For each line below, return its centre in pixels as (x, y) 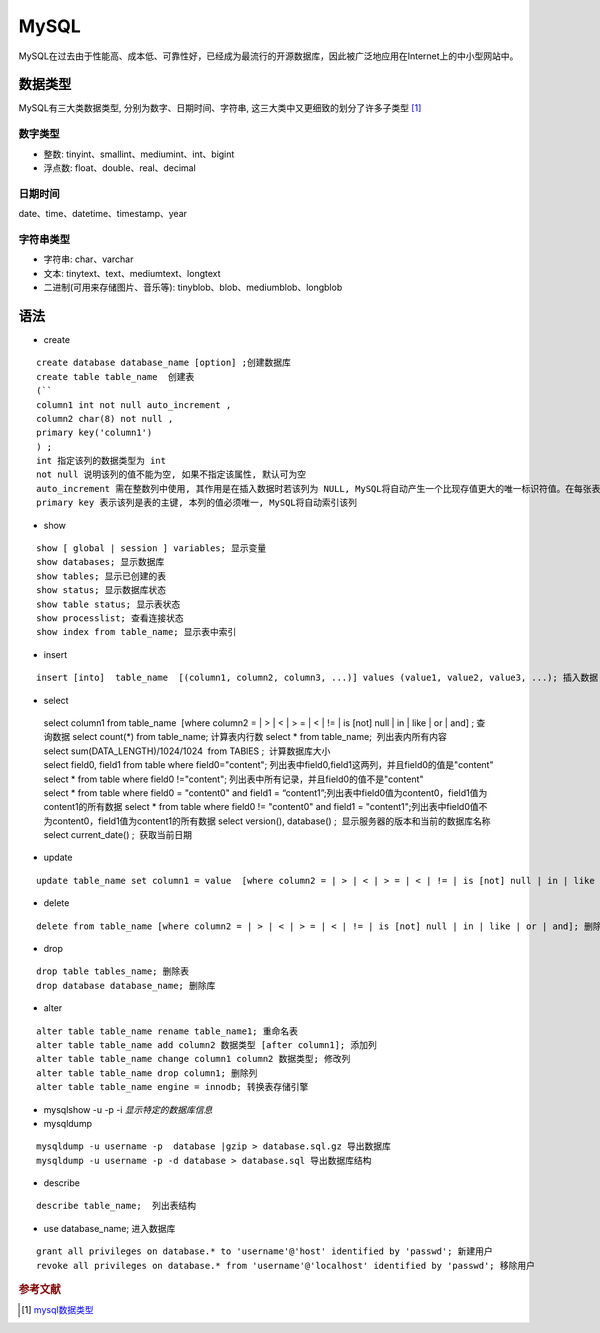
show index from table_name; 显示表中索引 (136, 632)
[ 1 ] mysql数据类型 (57, 1310)
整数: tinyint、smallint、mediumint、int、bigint (139, 154)
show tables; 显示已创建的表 (101, 576)
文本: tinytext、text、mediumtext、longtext (132, 273)
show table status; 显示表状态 (108, 604)
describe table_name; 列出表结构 (116, 1206)
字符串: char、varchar (88, 259)
